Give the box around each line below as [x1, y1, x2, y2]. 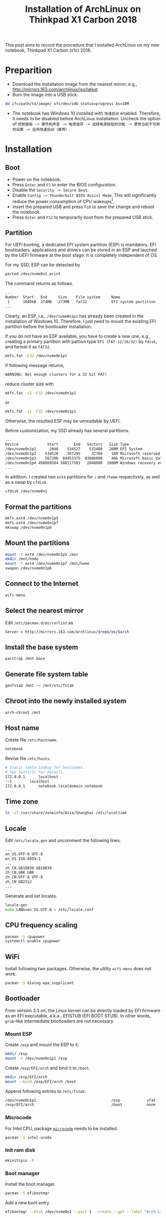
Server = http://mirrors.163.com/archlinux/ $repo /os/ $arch [5, 629, 129, 634]
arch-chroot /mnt [5, 710, 41, 715]
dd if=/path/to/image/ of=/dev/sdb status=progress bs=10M [5, 101, 129, 106]
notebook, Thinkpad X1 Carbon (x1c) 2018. [5, 47, 91, 53]
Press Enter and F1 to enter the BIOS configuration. [12, 182, 117, 187]
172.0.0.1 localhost [5, 774, 58, 779]
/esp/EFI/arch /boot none [5, 1102, 156, 1107]
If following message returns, [5, 362, 65, 368]
